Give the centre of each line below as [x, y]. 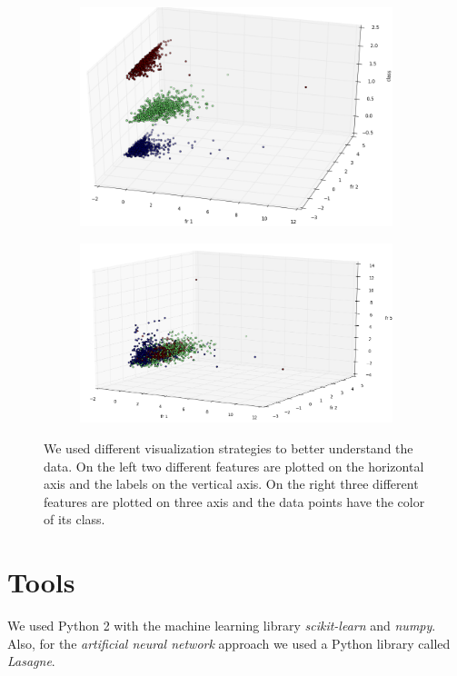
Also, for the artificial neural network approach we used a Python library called [229, 643]
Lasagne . [31, 661]
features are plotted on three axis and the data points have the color [234, 501]
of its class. [75, 519]
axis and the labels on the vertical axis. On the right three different [231, 484]
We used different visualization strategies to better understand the [228, 448]
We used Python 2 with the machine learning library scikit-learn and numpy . [222, 626]
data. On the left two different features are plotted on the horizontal [234, 466]
